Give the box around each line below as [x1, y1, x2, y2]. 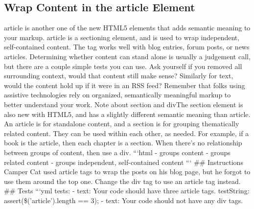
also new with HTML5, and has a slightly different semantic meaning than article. [4, 109, 251, 119]
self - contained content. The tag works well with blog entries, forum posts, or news [4, 42, 250, 52]
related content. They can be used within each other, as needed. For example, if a [4, 128, 249, 138]
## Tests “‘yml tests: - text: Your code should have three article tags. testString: [4, 186, 250, 196]
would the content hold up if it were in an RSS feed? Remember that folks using [4, 80, 245, 90]
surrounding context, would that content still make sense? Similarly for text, [4, 70, 233, 81]
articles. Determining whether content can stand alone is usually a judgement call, [4, 51, 251, 61]
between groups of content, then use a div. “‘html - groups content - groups [4, 147, 231, 157]
